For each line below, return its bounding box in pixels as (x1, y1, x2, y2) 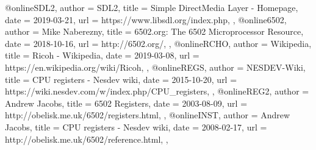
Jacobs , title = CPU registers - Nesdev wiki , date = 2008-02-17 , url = (5, 120, 267, 133)
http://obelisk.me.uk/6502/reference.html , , (5, 132, 168, 145)
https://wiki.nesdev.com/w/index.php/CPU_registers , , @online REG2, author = (5, 85, 309, 98)
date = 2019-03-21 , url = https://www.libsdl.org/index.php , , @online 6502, (5, 13, 287, 26)
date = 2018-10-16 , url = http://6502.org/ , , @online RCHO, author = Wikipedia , (5, 37, 312, 49)
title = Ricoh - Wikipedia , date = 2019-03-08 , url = (5, 49, 199, 62)
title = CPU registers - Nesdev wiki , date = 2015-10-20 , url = (5, 73, 237, 85)
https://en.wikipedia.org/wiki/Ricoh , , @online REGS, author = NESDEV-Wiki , (5, 60, 306, 73)
